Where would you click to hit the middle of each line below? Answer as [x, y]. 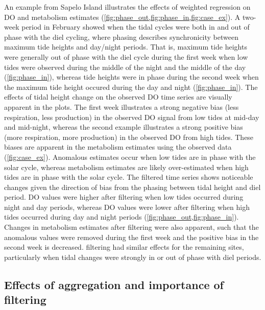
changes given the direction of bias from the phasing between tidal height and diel [132, 187]
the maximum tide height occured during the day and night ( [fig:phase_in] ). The [131, 87]
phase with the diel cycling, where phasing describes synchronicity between [121, 37]
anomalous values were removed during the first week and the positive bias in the [131, 237]
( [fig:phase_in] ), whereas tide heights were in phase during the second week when [131, 77]
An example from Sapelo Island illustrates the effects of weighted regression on [127, 7]
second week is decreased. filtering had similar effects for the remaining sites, [124, 247]
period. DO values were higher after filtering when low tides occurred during [124, 197]
